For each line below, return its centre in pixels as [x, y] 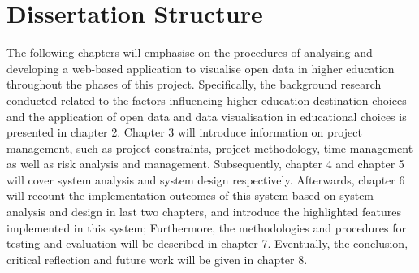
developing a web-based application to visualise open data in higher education [201, 68]
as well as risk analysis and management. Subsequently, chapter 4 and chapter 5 [205, 164]
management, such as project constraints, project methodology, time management [210, 147]
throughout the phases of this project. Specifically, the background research [194, 84]
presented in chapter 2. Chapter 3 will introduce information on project [184, 132]
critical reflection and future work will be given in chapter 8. [157, 259]
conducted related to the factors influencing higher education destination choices [207, 100]
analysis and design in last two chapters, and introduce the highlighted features [204, 212]
